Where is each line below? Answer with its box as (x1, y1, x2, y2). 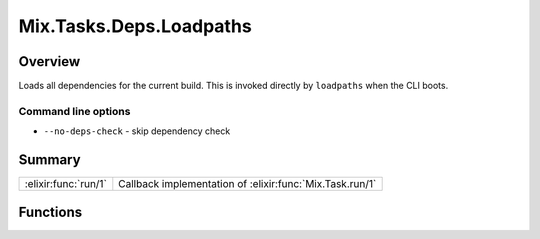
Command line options (18, 104, 131, 118)
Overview (18, 53, 81, 70)
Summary (18, 151, 81, 169)
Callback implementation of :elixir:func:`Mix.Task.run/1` (118, 177, 377, 191)
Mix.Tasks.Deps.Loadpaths (18, 15, 252, 37)
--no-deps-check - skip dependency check (43, 125, 231, 137)
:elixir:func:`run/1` (24, 177, 107, 191)
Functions (18, 203, 83, 220)
